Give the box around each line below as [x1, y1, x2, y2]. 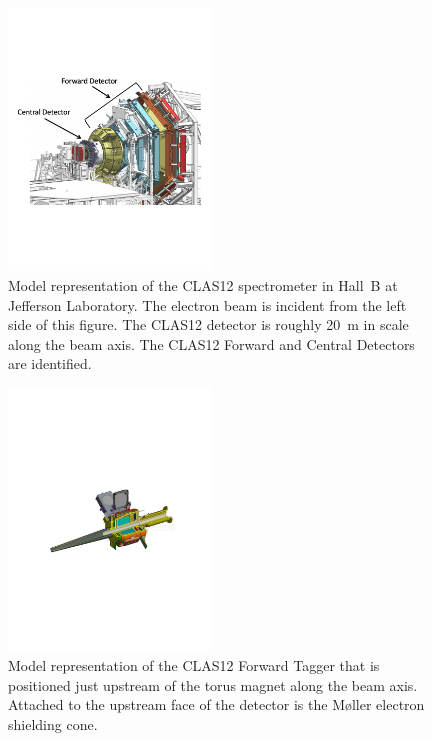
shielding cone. [8, 713, 98, 734]
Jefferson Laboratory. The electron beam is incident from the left [8, 294, 407, 315]
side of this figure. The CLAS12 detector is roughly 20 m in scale [8, 314, 409, 335]
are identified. [8, 353, 92, 374]
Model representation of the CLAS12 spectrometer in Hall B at [8, 275, 398, 296]
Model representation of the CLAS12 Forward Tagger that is [8, 655, 380, 676]
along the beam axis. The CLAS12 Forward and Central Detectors [8, 333, 415, 354]
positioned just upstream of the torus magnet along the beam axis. [8, 674, 418, 695]
